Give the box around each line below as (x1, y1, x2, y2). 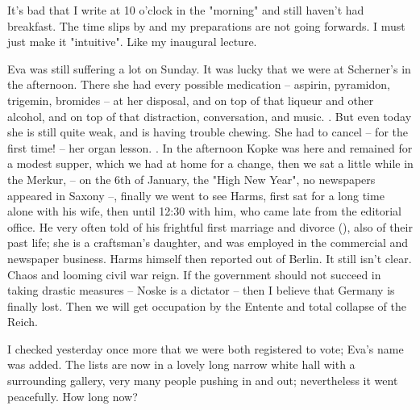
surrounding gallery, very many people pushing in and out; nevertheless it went (7, 372, 398, 389)
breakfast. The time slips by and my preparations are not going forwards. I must (7, 17, 405, 34)
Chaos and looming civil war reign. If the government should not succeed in (7, 266, 381, 282)
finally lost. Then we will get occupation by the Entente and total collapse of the (7, 297, 407, 314)
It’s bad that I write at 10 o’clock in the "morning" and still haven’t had (7, 2, 364, 18)
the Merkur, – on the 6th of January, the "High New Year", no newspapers (7, 170, 376, 187)
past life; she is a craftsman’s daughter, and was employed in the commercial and (7, 234, 409, 251)
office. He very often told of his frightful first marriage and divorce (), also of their (7, 218, 413, 235)
